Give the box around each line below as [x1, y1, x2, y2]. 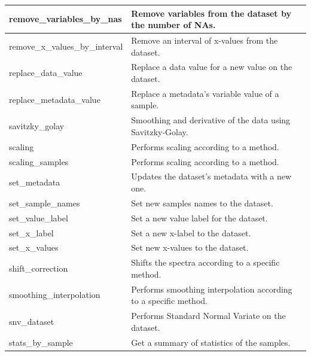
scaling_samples [9, 155, 69, 168]
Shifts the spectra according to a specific [131, 256, 280, 269]
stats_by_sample [9, 336, 73, 348]
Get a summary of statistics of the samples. [131, 336, 291, 348]
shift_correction [9, 261, 68, 274]
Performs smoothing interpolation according [131, 282, 292, 295]
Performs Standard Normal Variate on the [131, 309, 286, 322]
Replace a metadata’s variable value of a [131, 87, 279, 99]
